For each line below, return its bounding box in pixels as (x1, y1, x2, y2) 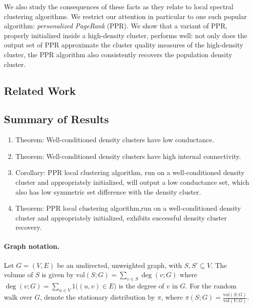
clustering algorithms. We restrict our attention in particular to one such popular (4, 11, 247, 21)
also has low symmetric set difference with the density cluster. (15, 186, 201, 197)
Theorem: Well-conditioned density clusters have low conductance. (15, 134, 214, 145)
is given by (42, 269, 74, 280)
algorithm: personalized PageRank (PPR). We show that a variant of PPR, (4, 21, 228, 31)
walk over (4, 292, 32, 302)
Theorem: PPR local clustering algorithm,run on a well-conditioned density (15, 203, 241, 213)
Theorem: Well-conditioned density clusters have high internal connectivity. (15, 151, 241, 161)
